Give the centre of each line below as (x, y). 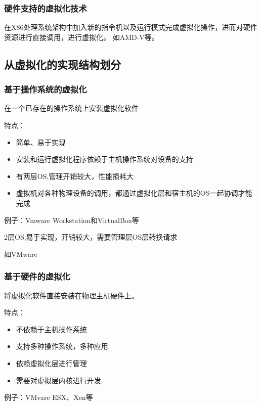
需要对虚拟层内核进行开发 (58, 380)
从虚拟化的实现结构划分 (62, 64)
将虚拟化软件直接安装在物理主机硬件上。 (71, 295)
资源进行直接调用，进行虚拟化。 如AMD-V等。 (81, 37)
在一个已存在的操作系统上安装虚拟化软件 (71, 108)
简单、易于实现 (41, 142)
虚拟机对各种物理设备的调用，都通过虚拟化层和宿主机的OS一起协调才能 (134, 193)
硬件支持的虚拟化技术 (46, 8)
